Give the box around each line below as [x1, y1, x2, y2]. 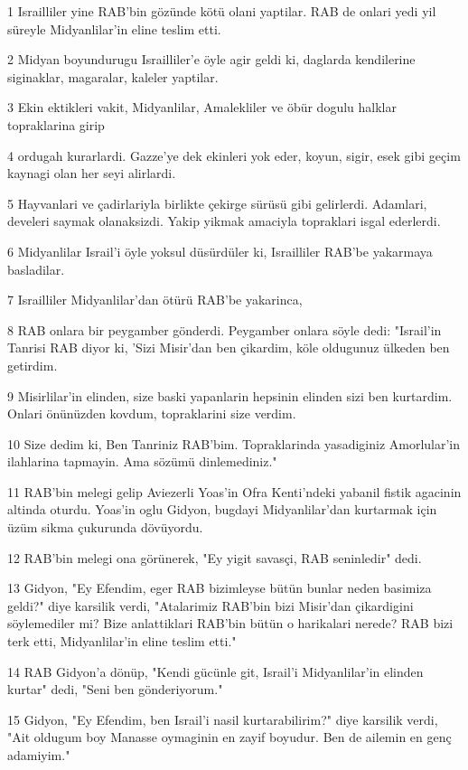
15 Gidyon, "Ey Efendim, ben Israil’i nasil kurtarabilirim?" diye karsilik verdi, [7, 709, 438, 728]
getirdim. [7, 355, 58, 374]
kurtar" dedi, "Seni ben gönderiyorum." [7, 680, 223, 699]
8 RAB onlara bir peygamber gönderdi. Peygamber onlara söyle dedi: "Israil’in [7, 320, 442, 339]
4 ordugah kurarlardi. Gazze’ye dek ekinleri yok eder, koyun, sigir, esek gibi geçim [7, 146, 461, 164]
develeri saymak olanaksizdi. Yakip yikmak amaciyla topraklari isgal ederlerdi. [7, 211, 441, 230]
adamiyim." [7, 746, 70, 764]
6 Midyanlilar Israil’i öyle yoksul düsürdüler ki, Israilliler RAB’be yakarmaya [7, 241, 433, 260]
